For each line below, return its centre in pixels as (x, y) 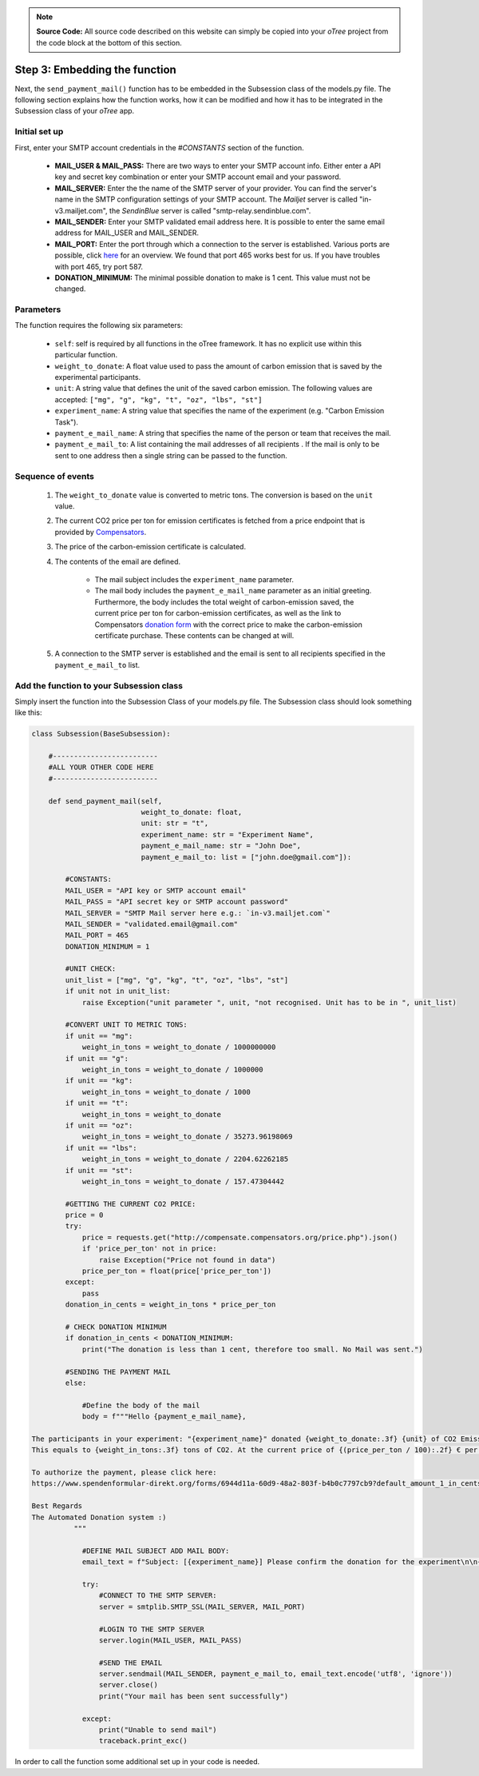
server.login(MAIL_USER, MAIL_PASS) (170, 1640)
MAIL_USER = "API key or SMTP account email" (156, 890)
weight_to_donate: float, (192, 812)
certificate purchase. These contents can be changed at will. (194, 635)
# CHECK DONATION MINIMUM (116, 1327)
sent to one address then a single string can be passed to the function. (171, 455)
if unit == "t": (97, 1103)
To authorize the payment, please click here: (124, 1473)
